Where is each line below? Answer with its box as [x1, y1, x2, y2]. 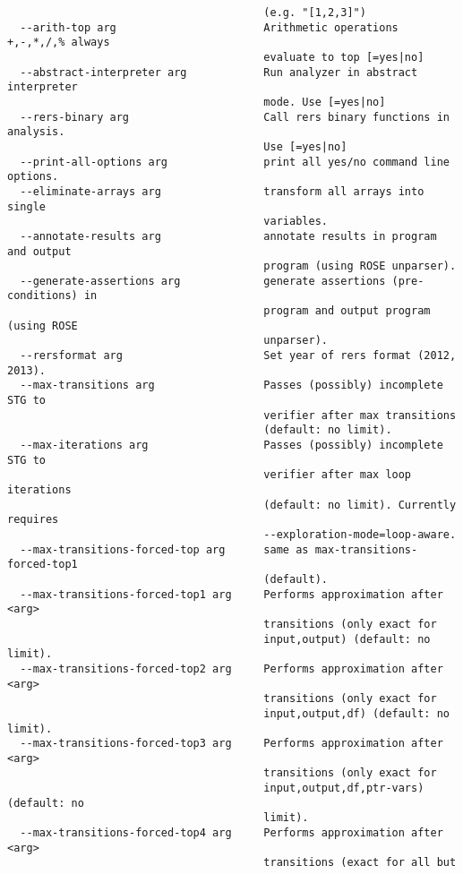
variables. [263, 215, 328, 228]
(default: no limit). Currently [263, 498, 457, 511]
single [7, 200, 46, 213]
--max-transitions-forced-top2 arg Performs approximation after [20, 662, 443, 675]
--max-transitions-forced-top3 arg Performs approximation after [20, 737, 443, 750]
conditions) [7, 289, 78, 303]
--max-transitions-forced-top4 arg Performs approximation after [20, 827, 443, 840]
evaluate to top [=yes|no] [263, 50, 424, 64]
